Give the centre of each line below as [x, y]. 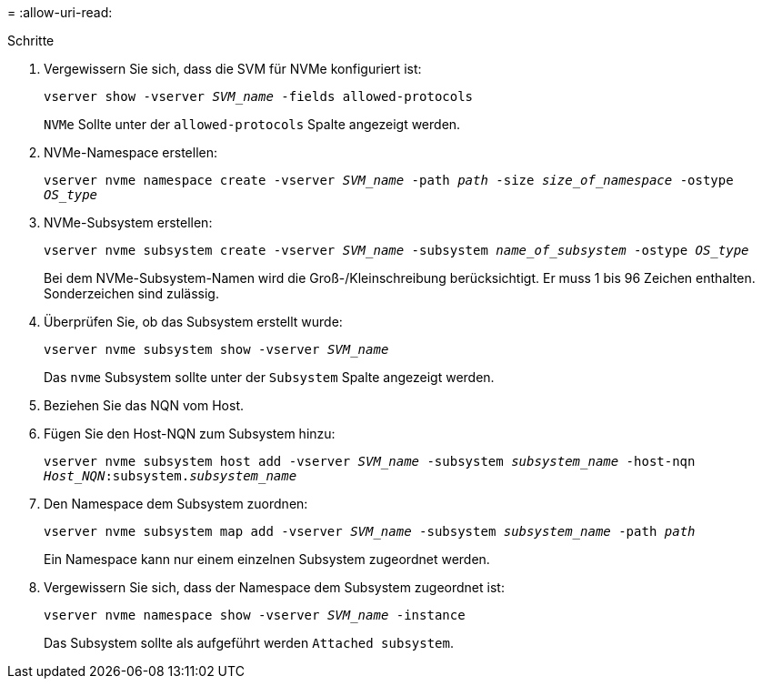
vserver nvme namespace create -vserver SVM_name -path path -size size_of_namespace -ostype [389, 180]
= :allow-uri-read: [60, 12]
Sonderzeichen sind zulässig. [131, 293]
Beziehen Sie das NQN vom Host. [144, 405]
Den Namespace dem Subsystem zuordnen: [176, 504]
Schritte [31, 40]
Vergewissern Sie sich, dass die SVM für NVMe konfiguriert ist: [233, 69]
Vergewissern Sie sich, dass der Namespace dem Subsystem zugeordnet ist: [274, 587]
